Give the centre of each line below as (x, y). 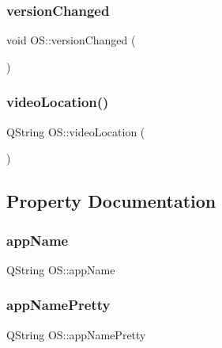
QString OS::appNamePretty (76, 334)
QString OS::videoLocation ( (76, 131)
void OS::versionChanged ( (71, 40)
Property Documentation (111, 201)
